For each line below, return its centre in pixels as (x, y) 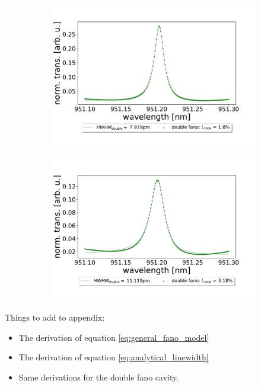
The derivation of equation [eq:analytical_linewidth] (114, 357)
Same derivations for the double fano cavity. (99, 377)
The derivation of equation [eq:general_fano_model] (114, 337)
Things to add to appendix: (55, 317)
